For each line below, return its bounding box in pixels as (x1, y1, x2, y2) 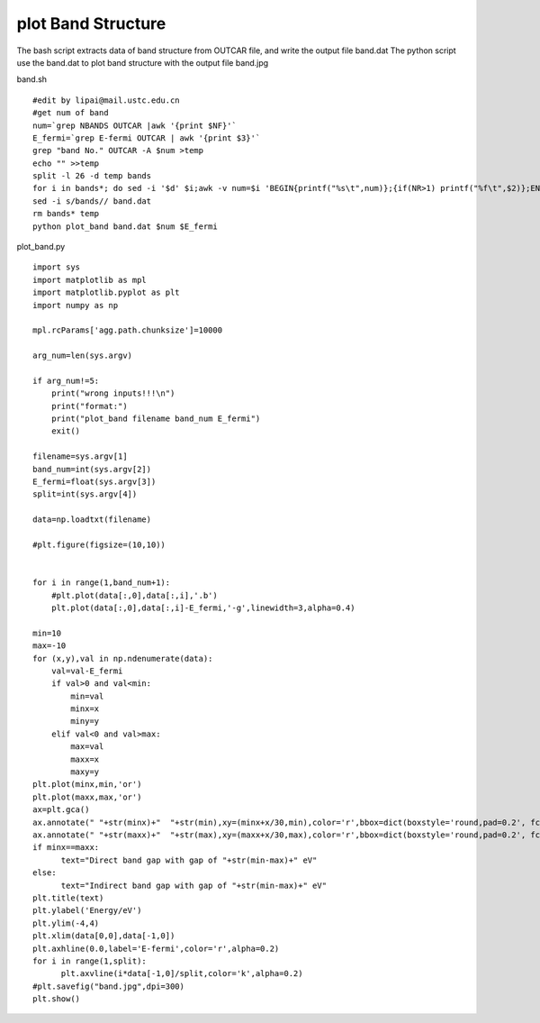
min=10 (32, 627, 62, 638)
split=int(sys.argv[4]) (32, 489, 138, 499)
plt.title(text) (32, 892, 104, 903)
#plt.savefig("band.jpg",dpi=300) (32, 981, 184, 991)
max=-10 (32, 641, 67, 651)
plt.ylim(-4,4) (32, 918, 100, 928)
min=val (70, 690, 104, 701)
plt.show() (32, 994, 81, 1004)
